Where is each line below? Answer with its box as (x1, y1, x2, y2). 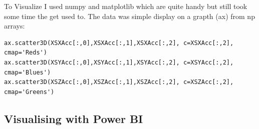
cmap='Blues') (4, 68, 51, 76)
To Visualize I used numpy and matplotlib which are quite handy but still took (4, 1, 247, 11)
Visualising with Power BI (4, 110, 143, 126)
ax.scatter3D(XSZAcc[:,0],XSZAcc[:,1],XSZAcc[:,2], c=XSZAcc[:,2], (4, 78, 234, 86)
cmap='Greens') (4, 88, 55, 95)
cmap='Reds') (4, 49, 47, 56)
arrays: (4, 20, 25, 31)
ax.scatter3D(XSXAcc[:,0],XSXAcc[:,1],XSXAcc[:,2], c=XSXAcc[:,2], (4, 39, 234, 46)
